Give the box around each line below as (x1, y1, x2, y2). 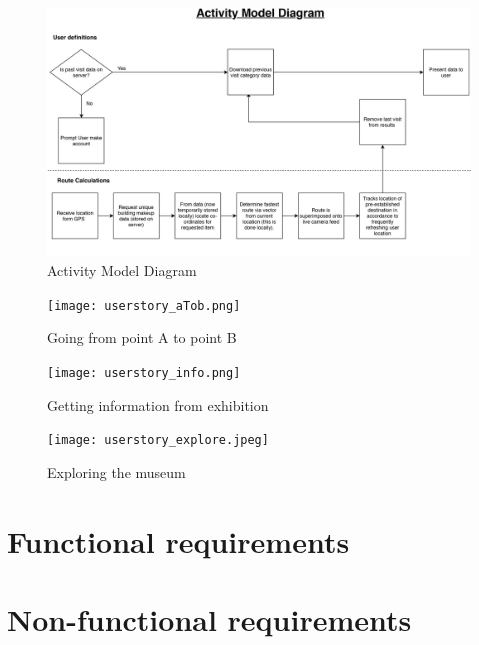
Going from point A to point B (47, 327, 237, 348)
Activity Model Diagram (47, 260, 197, 281)
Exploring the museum (47, 461, 186, 482)
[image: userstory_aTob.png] (47, 298, 241, 313)
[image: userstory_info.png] (47, 365, 241, 380)
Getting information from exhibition (47, 394, 269, 415)
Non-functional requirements (7, 598, 412, 639)
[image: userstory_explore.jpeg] (47, 433, 269, 448)
